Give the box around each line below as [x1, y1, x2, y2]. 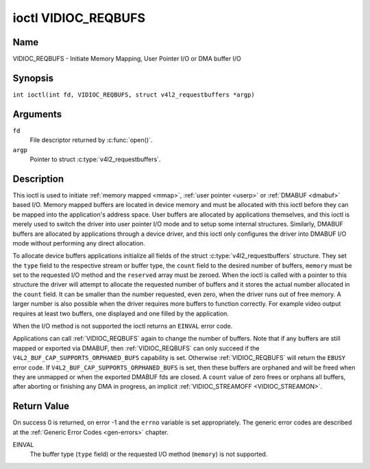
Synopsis [12, 72, 54, 84]
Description [12, 173, 64, 184]
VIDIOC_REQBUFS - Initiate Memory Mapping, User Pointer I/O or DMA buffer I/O [12, 55, 241, 63]
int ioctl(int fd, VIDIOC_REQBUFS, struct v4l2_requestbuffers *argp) [12, 91, 255, 99]
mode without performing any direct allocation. [12, 239, 145, 247]
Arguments [12, 108, 62, 120]
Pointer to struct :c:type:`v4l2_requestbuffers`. [29, 155, 161, 164]
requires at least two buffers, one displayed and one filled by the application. [12, 309, 230, 317]
